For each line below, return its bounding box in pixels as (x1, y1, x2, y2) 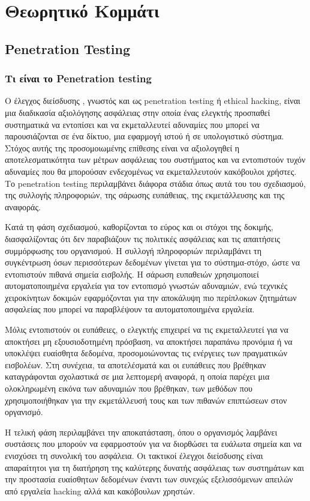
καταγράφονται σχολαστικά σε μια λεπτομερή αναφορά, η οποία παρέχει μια (5, 370, 270, 383)
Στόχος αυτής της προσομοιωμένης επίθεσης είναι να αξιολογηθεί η (5, 141, 240, 154)
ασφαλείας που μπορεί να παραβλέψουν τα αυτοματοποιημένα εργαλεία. (5, 303, 255, 315)
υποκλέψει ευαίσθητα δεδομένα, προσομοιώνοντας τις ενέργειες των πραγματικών (5, 347, 287, 359)
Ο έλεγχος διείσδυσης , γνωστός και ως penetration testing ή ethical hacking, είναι (5, 94, 300, 107)
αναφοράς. (5, 200, 41, 213)
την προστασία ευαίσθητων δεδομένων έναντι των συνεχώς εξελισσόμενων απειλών (5, 473, 293, 485)
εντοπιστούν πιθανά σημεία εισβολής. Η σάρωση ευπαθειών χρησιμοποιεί (5, 267, 259, 280)
